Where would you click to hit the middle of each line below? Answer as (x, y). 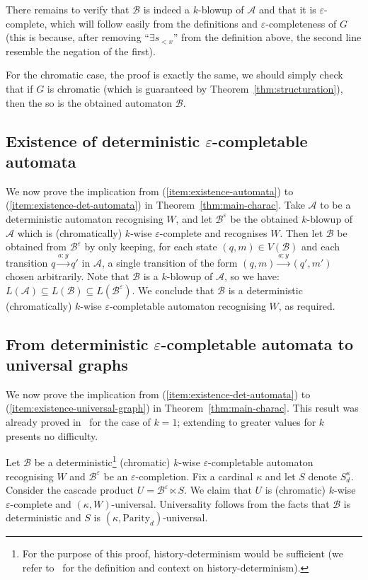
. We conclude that (173, 290)
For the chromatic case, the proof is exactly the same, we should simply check (174, 75)
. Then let (301, 232)
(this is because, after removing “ (77, 37)
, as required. (307, 305)
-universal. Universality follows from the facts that (220, 503)
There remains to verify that (68, 9)
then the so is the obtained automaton (89, 102)
